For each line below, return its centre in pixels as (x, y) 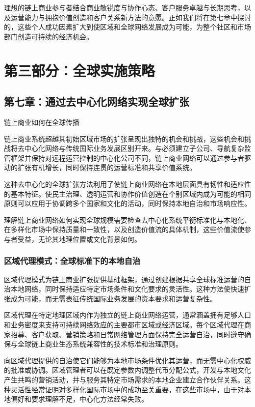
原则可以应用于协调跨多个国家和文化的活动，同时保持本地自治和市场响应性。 (127, 203)
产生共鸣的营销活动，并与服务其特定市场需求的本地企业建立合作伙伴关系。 (124, 380)
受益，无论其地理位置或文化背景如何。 (79, 239)
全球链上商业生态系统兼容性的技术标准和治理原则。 (100, 344)
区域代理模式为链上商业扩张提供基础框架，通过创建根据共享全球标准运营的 (124, 279)
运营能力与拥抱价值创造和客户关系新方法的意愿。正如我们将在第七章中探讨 (131, 17)
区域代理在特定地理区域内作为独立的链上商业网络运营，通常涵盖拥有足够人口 (127, 315)
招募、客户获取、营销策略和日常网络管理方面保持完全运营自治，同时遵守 (127, 334)
